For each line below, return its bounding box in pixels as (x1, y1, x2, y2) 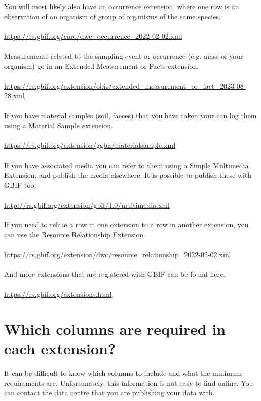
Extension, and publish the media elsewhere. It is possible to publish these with (4, 170, 252, 180)
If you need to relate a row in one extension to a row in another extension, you (4, 219, 249, 230)
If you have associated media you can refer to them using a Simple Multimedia (4, 159, 249, 170)
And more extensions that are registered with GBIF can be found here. (4, 269, 226, 279)
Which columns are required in (4, 318, 226, 339)
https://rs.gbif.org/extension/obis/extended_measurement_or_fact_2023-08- (4, 80, 246, 91)
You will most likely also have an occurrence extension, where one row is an (4, 1, 239, 11)
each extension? (4, 338, 116, 359)
